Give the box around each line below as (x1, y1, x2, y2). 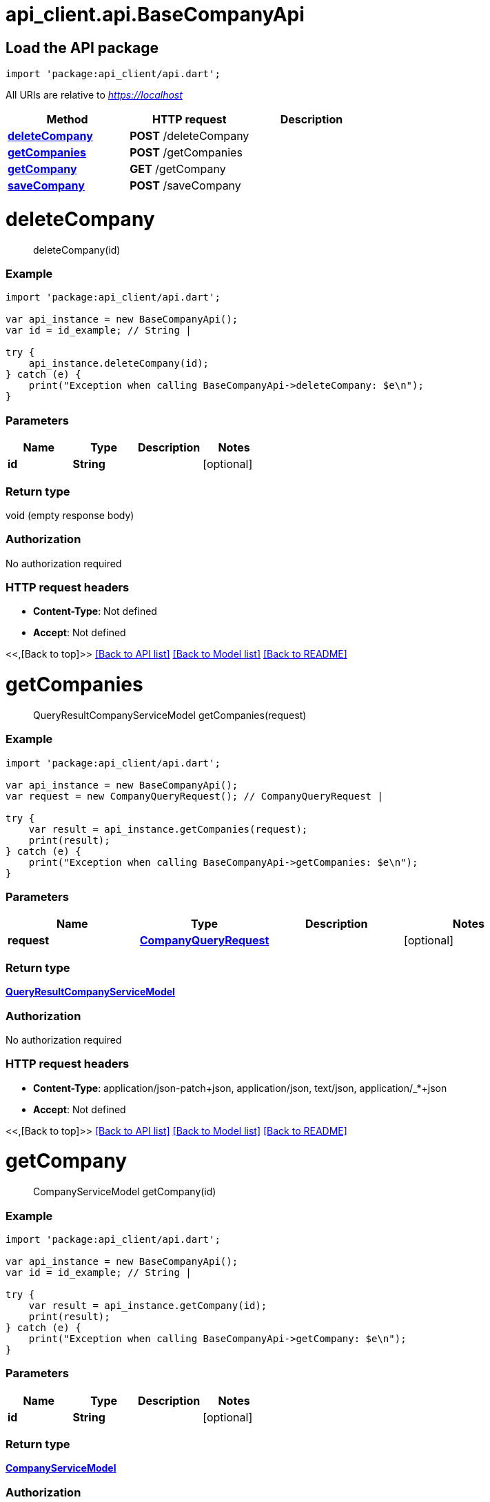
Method (46, 112, 88, 127)
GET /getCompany (130, 162, 226, 176)
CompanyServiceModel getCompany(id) (33, 1186, 216, 1198)
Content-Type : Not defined (33, 605, 157, 618)
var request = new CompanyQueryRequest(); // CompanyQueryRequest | (6, 790, 383, 802)
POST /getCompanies (130, 145, 243, 160)
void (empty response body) (6, 509, 134, 521)
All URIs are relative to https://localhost (6, 89, 183, 101)
